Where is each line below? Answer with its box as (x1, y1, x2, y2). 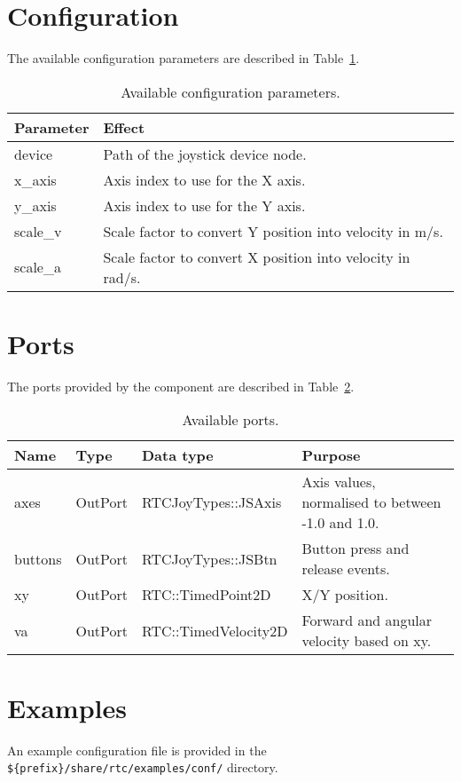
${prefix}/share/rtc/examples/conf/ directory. (7, 758, 278, 777)
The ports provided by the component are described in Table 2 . (7, 376, 355, 395)
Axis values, (301, 471, 376, 493)
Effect (103, 116, 145, 138)
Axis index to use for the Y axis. (103, 194, 306, 216)
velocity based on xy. (301, 630, 432, 652)
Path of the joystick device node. (103, 143, 307, 164)
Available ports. (182, 409, 279, 430)
